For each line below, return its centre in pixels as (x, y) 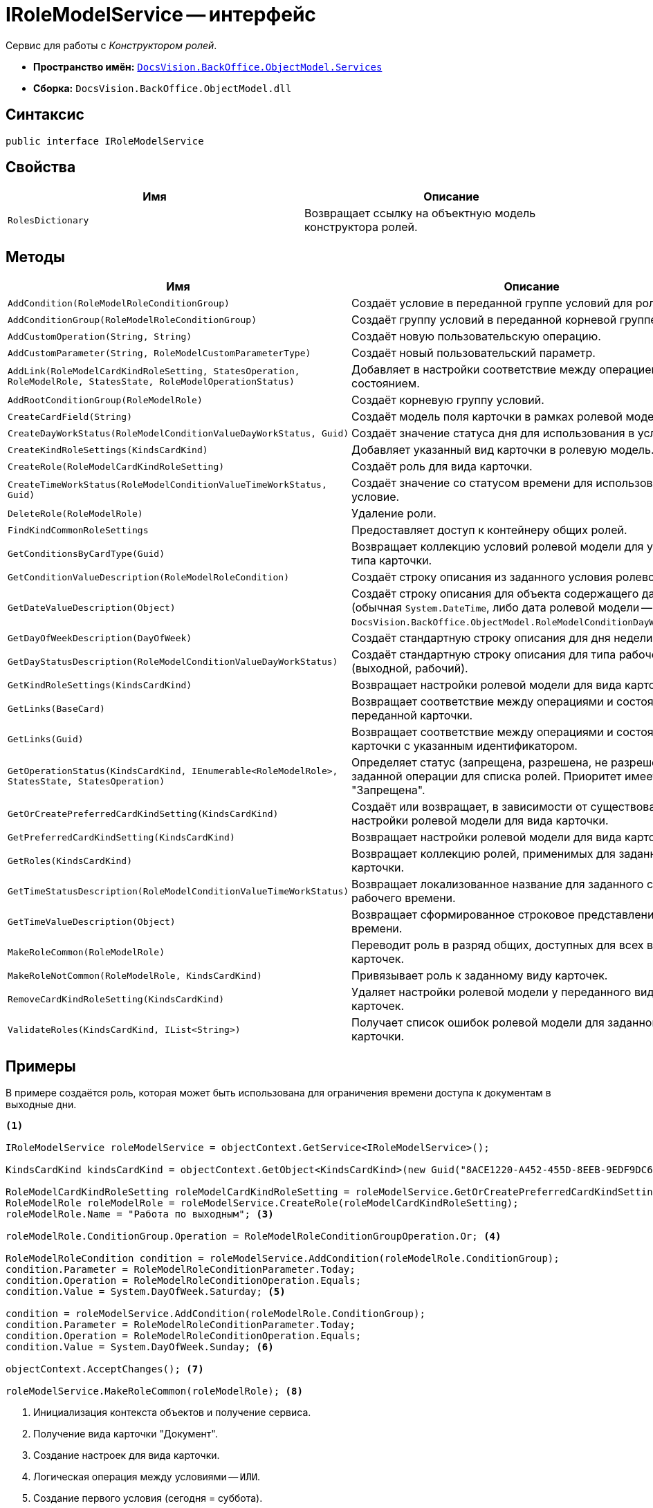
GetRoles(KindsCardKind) (70, 861)
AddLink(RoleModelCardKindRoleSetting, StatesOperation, (154, 371)
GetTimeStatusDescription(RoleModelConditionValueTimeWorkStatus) (178, 891)
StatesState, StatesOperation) (86, 782)
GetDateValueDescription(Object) (92, 607)
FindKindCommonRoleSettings (78, 530)
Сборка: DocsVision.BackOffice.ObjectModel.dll (163, 88)
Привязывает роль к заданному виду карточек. (480, 976)
